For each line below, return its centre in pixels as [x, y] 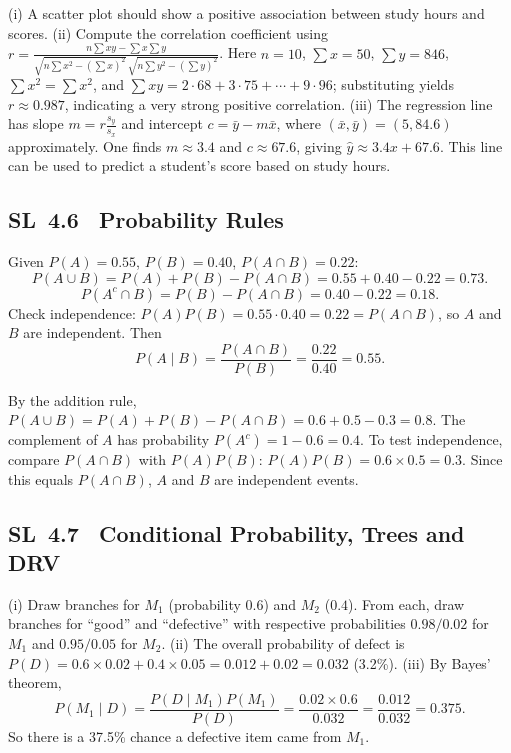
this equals [41, 478]
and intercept [162, 123]
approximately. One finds [85, 145]
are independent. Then [92, 332]
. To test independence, [431, 439]
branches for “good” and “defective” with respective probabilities [207, 623]
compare [34, 459]
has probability [163, 439]
